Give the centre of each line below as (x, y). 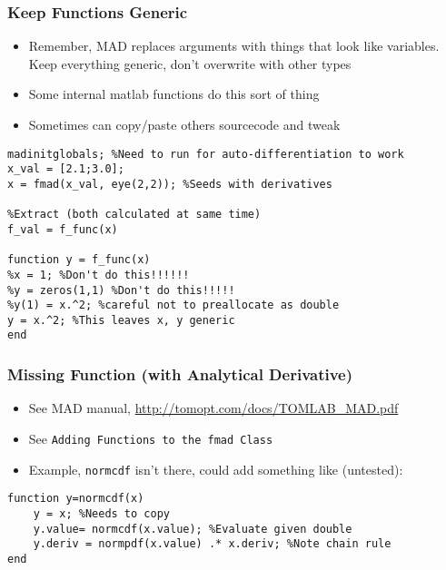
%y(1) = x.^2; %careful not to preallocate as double (173, 305)
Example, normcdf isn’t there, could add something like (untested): (216, 469)
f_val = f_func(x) (63, 229)
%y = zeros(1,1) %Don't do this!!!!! (121, 290)
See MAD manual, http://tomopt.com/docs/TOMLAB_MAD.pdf (213, 408)
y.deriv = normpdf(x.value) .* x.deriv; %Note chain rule (212, 544)
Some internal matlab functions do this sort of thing (174, 94)
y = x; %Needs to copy (101, 513)
